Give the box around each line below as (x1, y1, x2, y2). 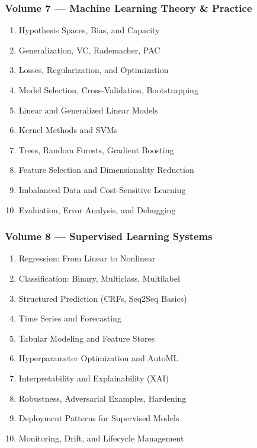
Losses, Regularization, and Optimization (18, 64, 169, 76)
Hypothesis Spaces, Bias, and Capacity (18, 24, 160, 36)
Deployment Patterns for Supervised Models (18, 412, 179, 424)
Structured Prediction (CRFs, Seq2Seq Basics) (18, 292, 187, 304)
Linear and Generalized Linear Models (18, 103, 158, 116)
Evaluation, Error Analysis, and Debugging (18, 203, 176, 216)
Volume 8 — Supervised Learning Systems (5, 229, 213, 244)
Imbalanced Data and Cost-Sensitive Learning (18, 183, 186, 195)
